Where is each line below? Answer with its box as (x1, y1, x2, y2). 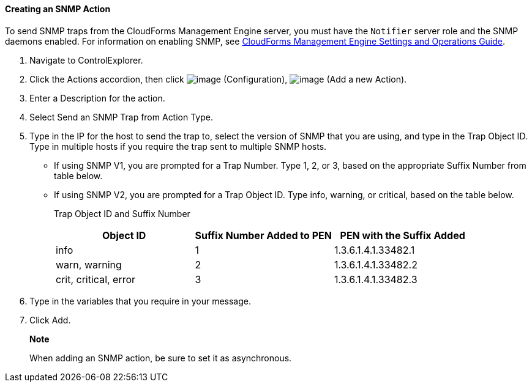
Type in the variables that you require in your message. (29, 295, 251, 306)
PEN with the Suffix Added (340, 229, 465, 241)
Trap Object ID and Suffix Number (54, 208, 190, 219)
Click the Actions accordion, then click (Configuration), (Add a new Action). (29, 73, 407, 84)
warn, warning (56, 258, 122, 271)
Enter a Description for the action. (29, 92, 165, 103)
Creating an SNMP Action (5, 4, 111, 14)
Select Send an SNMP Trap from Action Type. (29, 111, 213, 122)
